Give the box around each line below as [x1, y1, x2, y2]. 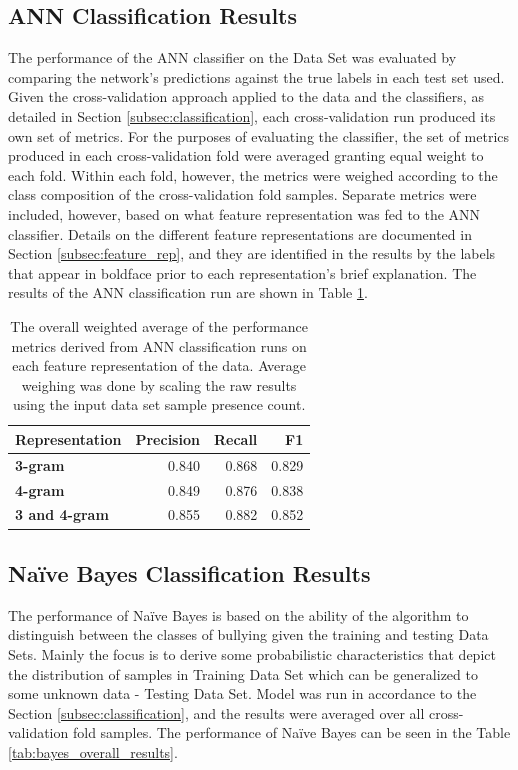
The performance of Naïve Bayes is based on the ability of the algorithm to [8, 604, 469, 625]
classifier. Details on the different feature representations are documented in [8, 223, 472, 244]
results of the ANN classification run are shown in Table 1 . [8, 282, 368, 303]
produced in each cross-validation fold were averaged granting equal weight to [8, 145, 484, 166]
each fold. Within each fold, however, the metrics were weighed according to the [8, 164, 498, 185]
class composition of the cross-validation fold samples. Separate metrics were [8, 184, 477, 205]
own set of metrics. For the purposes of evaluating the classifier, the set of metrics [8, 125, 510, 146]
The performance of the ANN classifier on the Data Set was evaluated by [8, 47, 457, 68]
